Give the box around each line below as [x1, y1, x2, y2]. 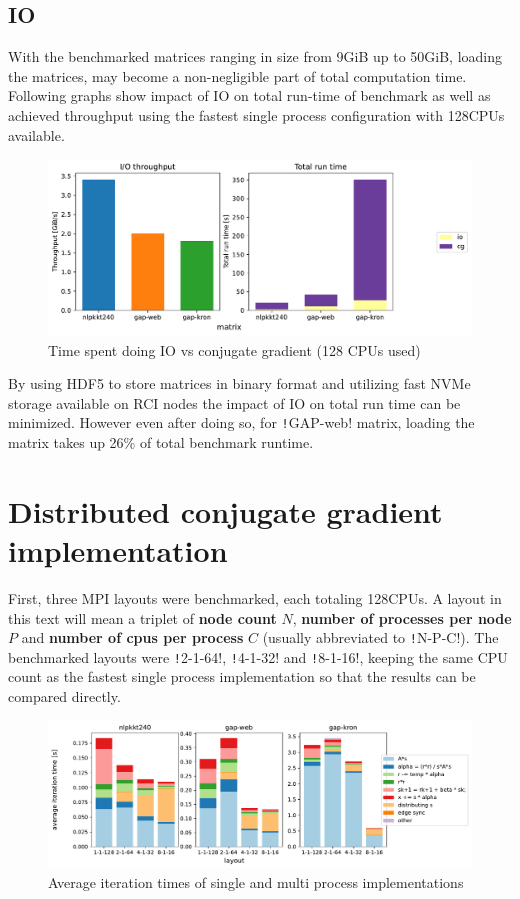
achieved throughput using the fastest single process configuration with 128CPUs [8, 104, 505, 125]
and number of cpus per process [21, 627, 244, 648]
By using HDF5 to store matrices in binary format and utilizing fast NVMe [8, 373, 471, 394]
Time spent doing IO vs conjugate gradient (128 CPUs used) [48, 339, 421, 360]
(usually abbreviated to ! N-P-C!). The [262, 627, 499, 648]
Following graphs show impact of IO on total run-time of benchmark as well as [8, 85, 491, 106]
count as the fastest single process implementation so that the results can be [8, 666, 476, 687]
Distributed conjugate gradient [8, 490, 443, 531]
